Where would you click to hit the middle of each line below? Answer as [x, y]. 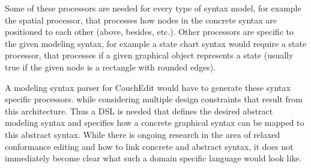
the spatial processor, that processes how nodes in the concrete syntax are [141, 20]
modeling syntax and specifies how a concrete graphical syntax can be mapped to [155, 123]
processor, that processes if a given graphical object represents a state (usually [149, 55]
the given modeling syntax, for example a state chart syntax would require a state [156, 43]
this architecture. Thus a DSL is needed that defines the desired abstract [139, 110]
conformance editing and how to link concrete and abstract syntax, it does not [149, 146]
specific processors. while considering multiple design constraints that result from [154, 99]
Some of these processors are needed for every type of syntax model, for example [153, 8]
